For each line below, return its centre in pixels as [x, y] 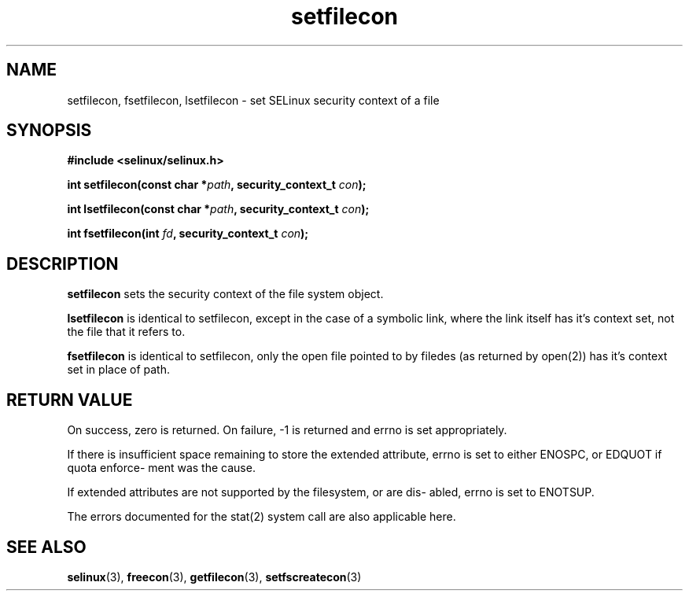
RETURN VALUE [70, 400]
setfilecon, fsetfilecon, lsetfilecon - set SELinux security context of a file [253, 100]
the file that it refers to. [126, 332]
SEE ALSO [46, 547]
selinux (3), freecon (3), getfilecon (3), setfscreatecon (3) [214, 577]
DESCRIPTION [63, 263]
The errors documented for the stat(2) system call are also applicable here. [262, 517]
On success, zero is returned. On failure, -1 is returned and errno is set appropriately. [287, 430]
